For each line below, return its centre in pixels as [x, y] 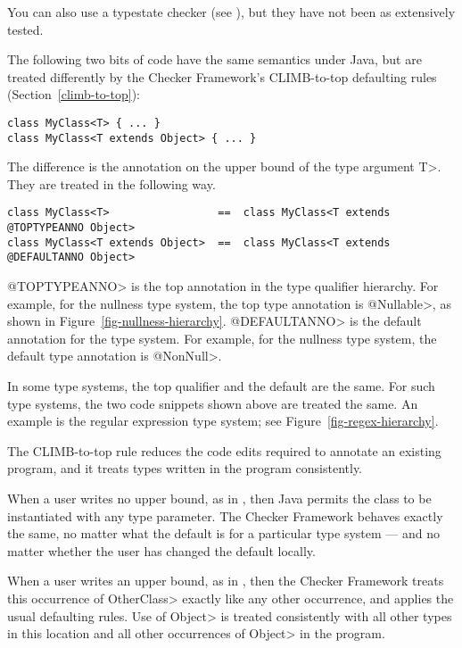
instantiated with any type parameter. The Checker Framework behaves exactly [225, 515]
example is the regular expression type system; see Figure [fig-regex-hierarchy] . [223, 421]
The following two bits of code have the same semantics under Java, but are [214, 59]
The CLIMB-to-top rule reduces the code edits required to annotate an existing [224, 450]
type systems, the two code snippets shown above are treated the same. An [213, 403]
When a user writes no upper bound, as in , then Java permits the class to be [219, 498]
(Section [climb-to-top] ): [74, 94]
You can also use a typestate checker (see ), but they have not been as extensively [231, 12]
